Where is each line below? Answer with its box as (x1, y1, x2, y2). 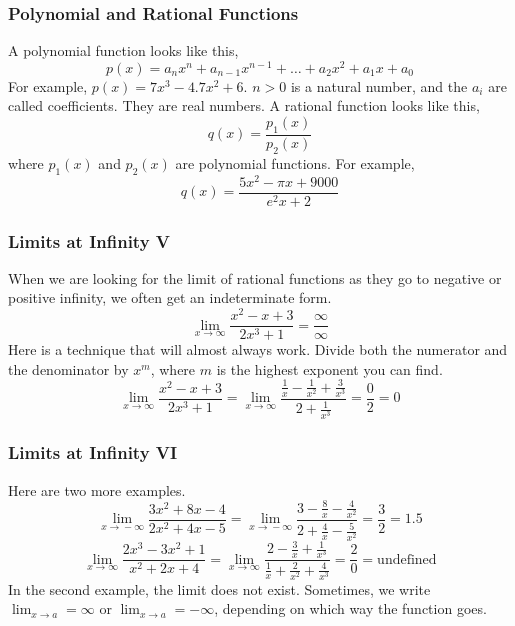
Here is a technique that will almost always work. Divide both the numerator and (8, 339, 508, 360)
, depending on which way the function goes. (214, 598, 487, 619)
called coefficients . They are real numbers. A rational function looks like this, (8, 95, 480, 116)
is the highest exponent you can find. (216, 358, 443, 379)
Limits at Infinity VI (8, 440, 178, 465)
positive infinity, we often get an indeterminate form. (8, 287, 332, 308)
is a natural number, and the (290, 75, 468, 96)
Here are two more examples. (8, 479, 186, 500)
